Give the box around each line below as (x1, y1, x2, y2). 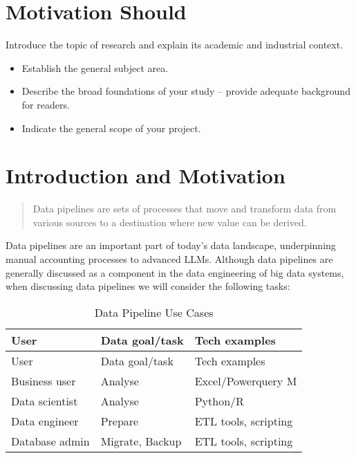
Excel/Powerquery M (194, 372, 297, 389)
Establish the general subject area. (21, 60, 169, 75)
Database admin (11, 432, 90, 449)
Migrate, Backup (100, 432, 182, 449)
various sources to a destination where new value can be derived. (32, 214, 307, 229)
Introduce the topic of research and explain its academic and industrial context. (6, 37, 344, 52)
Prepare (100, 412, 139, 429)
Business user (11, 372, 76, 389)
